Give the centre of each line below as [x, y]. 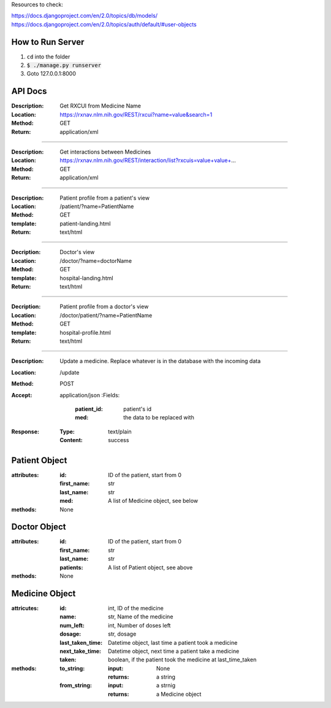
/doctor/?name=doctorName [96, 260]
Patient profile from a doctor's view [104, 306]
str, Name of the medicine [141, 617]
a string [166, 677]
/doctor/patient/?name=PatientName [106, 315]
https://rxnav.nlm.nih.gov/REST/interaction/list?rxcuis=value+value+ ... [148, 160]
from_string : [76, 685]
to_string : [72, 668]
